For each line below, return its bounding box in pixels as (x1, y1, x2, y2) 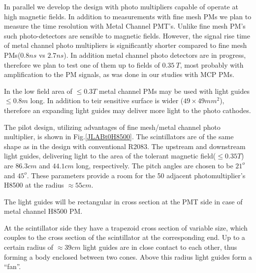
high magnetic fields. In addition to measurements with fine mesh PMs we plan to (4, 11, 252, 21)
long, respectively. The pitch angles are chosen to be (76, 160, 233, 170)
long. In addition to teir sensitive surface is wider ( (30, 95, 184, 106)
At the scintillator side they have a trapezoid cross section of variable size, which (4, 222, 248, 233)
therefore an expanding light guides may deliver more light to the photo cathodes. (4, 105, 251, 115)
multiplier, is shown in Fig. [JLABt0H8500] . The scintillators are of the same (4, 131, 234, 142)
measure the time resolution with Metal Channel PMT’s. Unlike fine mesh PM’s (4, 21, 246, 31)
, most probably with (180, 59, 244, 70)
